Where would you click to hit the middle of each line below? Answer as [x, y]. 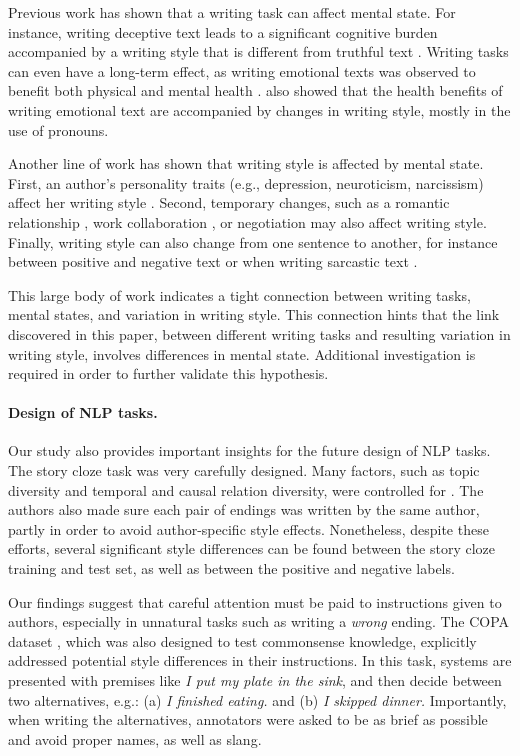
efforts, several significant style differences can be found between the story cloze [252, 548]
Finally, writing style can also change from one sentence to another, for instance [253, 241]
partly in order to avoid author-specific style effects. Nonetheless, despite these [248, 528]
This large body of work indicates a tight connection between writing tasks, [239, 294]
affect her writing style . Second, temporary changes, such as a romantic [229, 202]
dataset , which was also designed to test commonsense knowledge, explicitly [242, 640]
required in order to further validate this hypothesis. [168, 373]
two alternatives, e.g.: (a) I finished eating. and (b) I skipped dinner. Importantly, [257, 699]
